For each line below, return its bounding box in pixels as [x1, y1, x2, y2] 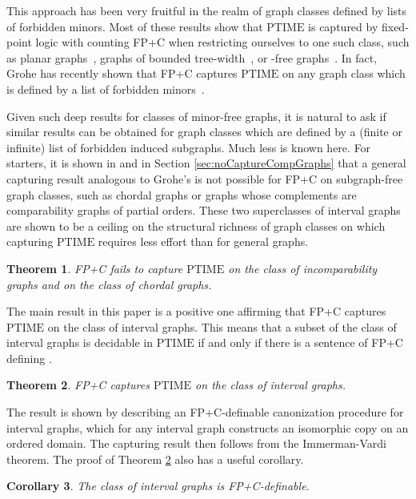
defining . [6, 349, 52, 366]
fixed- [381, 18, 409, 34]
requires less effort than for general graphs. [98, 233, 309, 250]
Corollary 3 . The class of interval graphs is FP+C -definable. [6, 477, 310, 494]
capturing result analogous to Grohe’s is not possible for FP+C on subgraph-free [6, 170, 403, 187]
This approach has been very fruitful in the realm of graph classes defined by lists [6, 2, 407, 18]
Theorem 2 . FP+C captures [6, 376, 150, 393]
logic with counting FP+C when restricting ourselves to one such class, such [35, 34, 410, 50]
